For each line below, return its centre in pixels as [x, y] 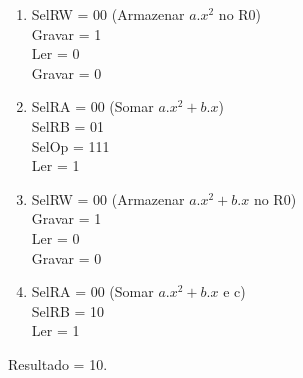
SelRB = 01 [68, 125]
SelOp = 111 [70, 145]
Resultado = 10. [58, 363]
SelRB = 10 [68, 310]
